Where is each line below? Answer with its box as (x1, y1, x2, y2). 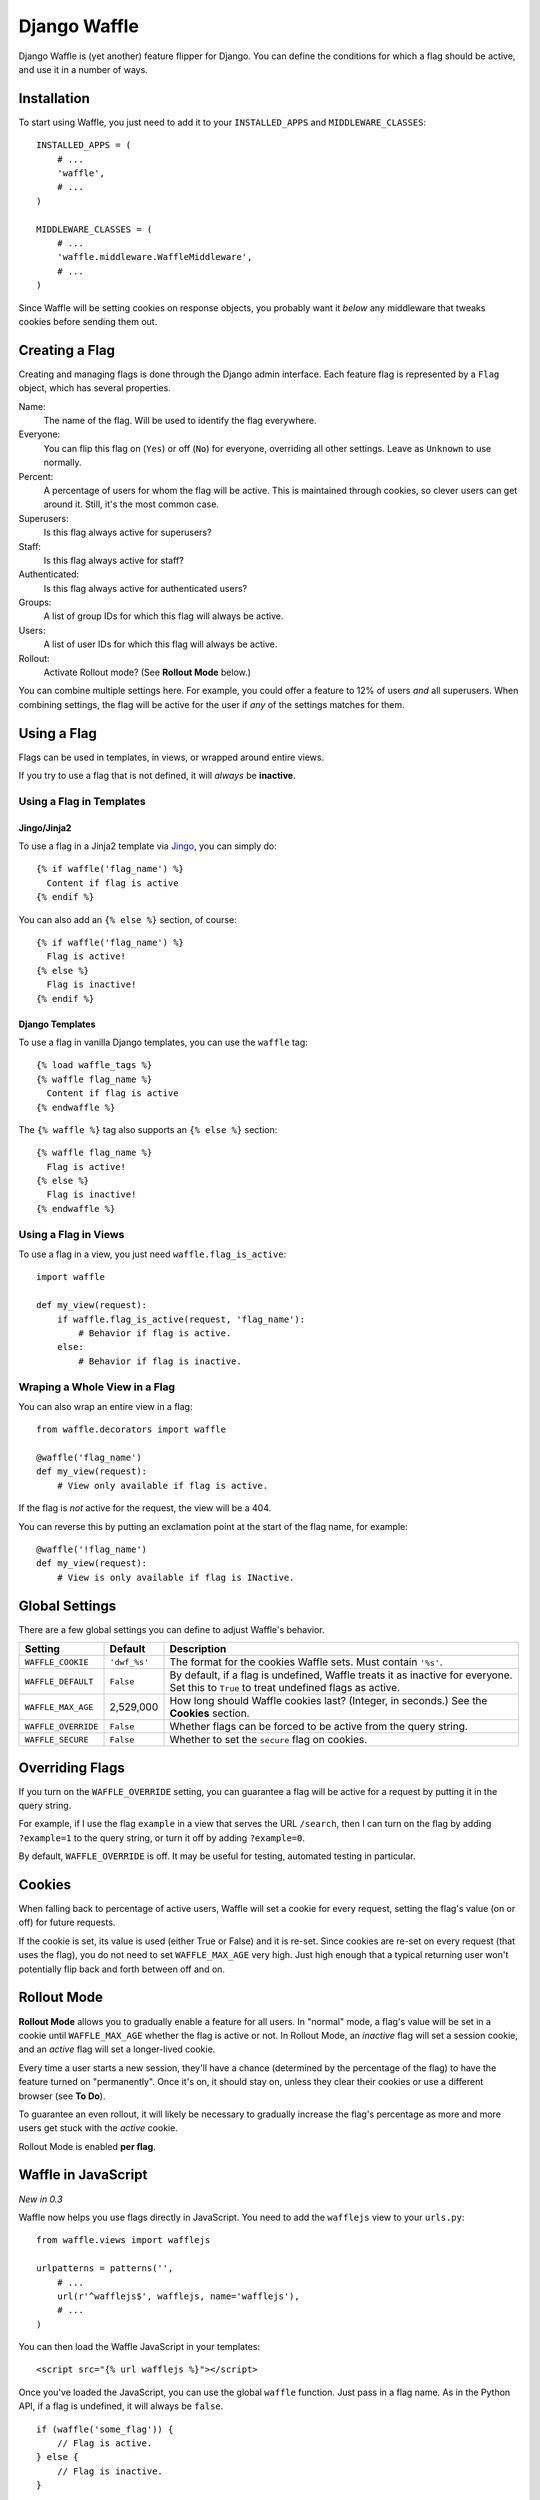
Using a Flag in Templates (18, 794, 146, 808)
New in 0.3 (18, 2193, 64, 2205)
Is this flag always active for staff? (43, 554, 184, 566)
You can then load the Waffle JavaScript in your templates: (18, 2341, 260, 2353)
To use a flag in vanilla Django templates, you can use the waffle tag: (18, 1036, 309, 1048)
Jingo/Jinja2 (18, 821, 72, 834)
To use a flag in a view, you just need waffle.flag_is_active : (18, 1248, 287, 1260)
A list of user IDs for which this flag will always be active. (43, 638, 278, 650)
